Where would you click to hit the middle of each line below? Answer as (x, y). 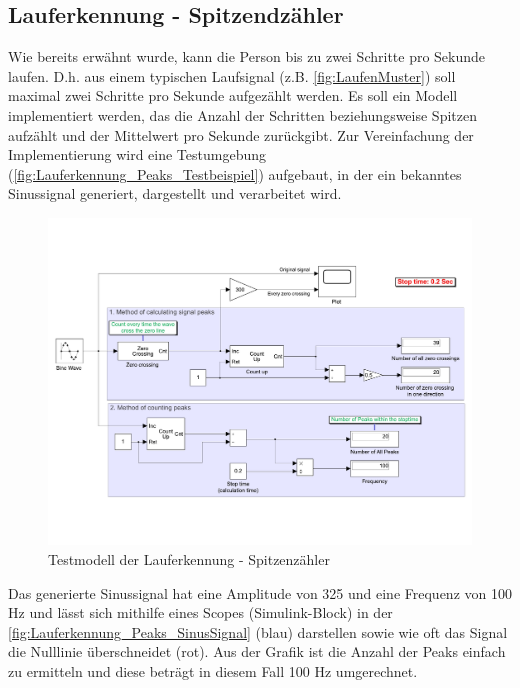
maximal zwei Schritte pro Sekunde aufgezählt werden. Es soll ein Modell (233, 95)
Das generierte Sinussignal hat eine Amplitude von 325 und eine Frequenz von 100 (260, 592)
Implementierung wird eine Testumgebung (137, 154)
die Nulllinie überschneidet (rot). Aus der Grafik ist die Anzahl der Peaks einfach (257, 651)
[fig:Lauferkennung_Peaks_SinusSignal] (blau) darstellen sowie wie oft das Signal (258, 631)
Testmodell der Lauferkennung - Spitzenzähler (189, 559)
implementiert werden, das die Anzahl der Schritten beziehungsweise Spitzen (242, 114)
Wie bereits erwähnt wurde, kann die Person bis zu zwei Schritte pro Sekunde (247, 56)
